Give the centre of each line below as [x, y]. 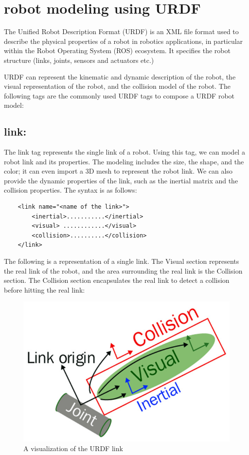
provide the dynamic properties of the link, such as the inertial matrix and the [121, 180]
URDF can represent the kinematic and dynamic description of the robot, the [120, 76]
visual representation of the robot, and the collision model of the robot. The [117, 86]
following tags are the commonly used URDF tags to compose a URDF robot [119, 95]
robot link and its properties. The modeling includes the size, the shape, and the [124, 161]
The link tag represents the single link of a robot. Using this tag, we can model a [124, 152]
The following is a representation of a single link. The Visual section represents [122, 261]
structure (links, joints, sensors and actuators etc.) [79, 60]
